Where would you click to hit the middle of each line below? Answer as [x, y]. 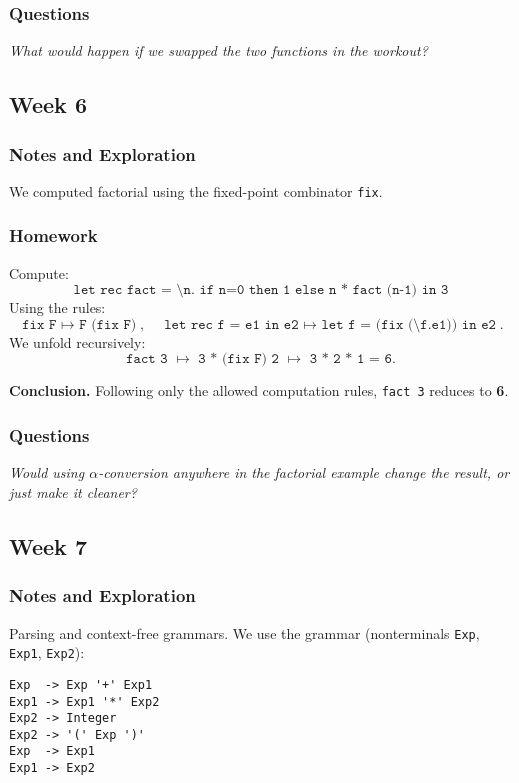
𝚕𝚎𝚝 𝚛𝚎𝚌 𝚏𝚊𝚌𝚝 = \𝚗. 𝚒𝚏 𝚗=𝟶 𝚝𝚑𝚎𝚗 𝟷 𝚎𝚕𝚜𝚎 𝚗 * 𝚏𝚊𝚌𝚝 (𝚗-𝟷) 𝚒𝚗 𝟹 [261, 290]
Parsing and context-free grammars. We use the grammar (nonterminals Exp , [244, 632]
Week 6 [48, 104]
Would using [47, 472]
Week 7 [48, 545]
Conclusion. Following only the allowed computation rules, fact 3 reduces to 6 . [259, 390]
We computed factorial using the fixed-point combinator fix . [196, 190]
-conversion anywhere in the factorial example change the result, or [304, 472]
